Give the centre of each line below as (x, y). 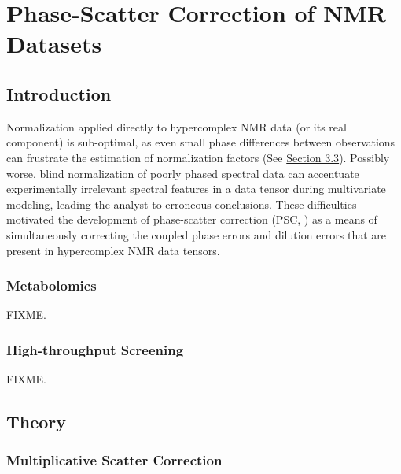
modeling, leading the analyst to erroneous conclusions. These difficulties (182, 204)
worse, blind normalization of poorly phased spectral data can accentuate (183, 173)
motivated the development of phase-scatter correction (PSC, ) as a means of (192, 219)
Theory (37, 422)
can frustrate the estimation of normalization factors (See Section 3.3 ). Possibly (198, 157)
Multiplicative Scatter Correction (114, 460)
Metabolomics (52, 285)
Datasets (54, 44)
